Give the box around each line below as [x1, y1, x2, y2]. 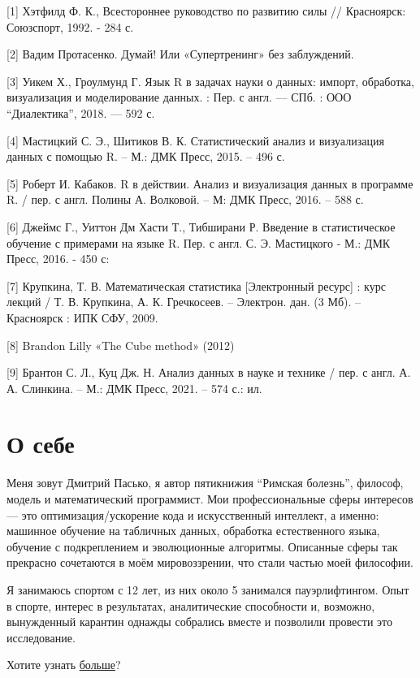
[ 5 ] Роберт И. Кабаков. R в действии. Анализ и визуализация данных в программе [6, 175, 414, 192]
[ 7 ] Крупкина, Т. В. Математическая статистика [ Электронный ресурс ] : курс [6, 277, 386, 294]
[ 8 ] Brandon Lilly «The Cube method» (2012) [6, 336, 235, 353]
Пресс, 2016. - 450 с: [6, 250, 110, 267]
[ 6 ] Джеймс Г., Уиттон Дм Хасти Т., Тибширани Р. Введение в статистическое [6, 218, 396, 235]
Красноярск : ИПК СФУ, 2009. [6, 309, 158, 326]
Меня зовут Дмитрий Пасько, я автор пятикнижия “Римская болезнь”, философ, [6, 474, 404, 491]
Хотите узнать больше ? [6, 656, 121, 673]
